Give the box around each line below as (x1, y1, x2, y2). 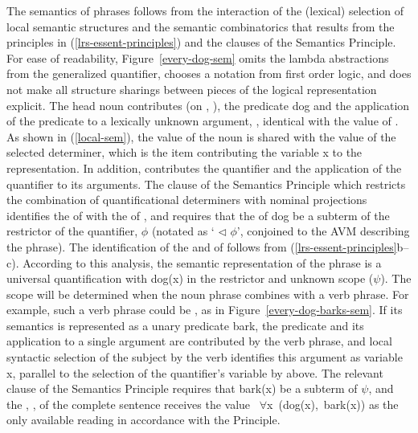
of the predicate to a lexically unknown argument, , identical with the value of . (6, 112, 399, 129)
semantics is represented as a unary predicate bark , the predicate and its (6, 317, 364, 333)
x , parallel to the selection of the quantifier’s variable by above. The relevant (6, 364, 383, 381)
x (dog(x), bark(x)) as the (267, 395, 399, 412)
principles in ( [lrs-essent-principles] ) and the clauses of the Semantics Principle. (6, 34, 396, 51)
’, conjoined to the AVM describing (236, 223, 410, 239)
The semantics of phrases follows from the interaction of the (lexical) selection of (6, 2, 404, 18)
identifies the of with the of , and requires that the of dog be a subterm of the (6, 206, 390, 223)
